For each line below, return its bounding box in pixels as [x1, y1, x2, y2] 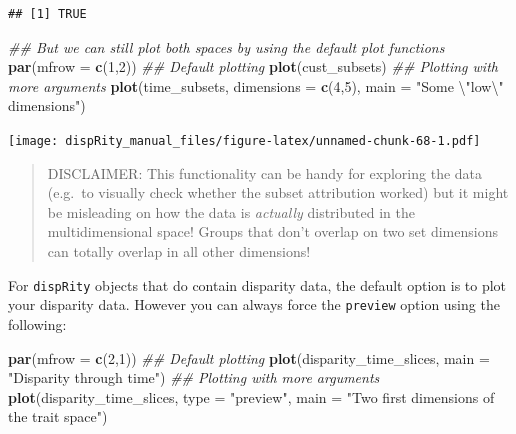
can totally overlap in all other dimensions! [47, 241, 311, 261]
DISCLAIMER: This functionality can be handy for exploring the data [47, 162, 483, 183]
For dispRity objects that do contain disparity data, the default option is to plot [8, 274, 507, 295]
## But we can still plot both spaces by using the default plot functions [8, 36, 445, 57]
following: [8, 313, 67, 334]
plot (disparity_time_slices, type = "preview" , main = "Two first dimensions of [8, 386, 495, 407]
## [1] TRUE [8, 7, 87, 21]
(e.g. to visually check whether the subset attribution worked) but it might [47, 182, 509, 203]
